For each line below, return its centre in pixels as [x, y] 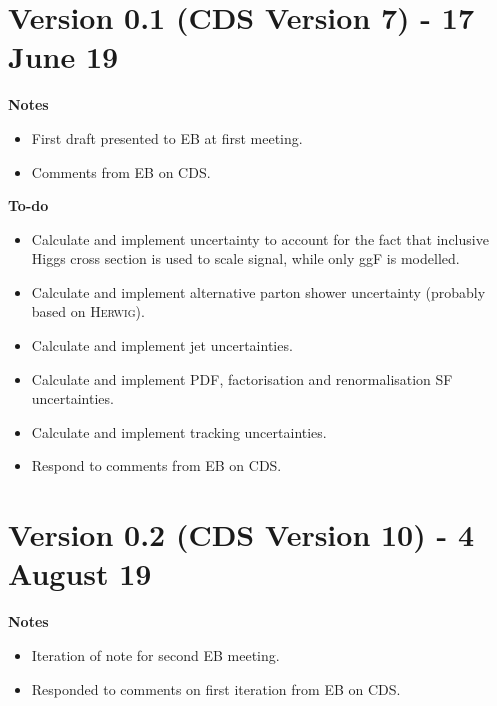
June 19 [63, 56]
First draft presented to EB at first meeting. [167, 137]
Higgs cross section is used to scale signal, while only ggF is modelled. [245, 258]
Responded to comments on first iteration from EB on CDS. [216, 688]
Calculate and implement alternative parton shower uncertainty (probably [258, 291]
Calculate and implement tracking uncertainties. [179, 431]
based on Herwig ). [88, 311]
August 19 [80, 573]
